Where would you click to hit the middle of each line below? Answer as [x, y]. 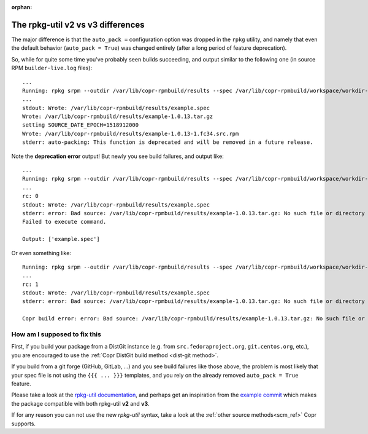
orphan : [22, 7]
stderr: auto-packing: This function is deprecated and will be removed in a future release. [168, 142]
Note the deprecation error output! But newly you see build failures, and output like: [117, 156]
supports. [24, 424]
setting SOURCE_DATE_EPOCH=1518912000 [81, 125]
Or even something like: [41, 253]
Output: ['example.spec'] [61, 239]
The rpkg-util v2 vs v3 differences [78, 25]
